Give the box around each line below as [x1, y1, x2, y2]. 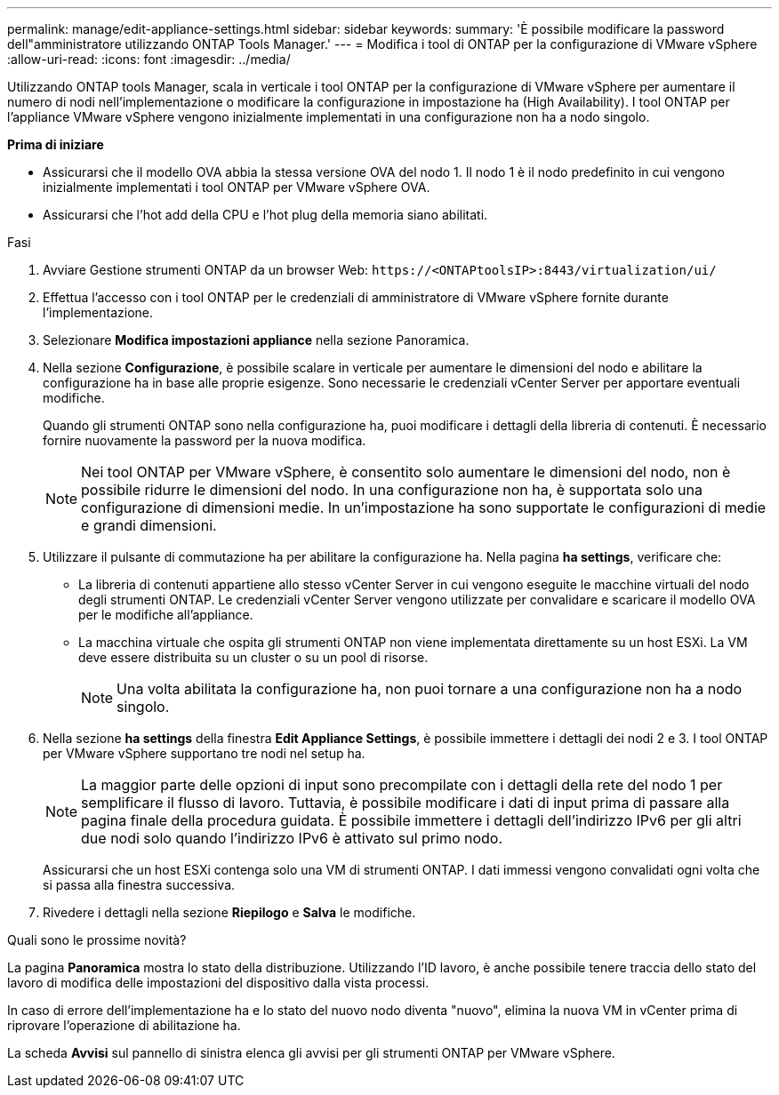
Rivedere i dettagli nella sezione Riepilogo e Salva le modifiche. [43, 905, 416, 920]
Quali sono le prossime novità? [7, 932, 187, 947]
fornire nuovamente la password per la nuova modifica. [43, 433, 366, 448]
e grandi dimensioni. [81, 516, 217, 534]
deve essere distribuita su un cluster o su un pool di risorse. [78, 650, 429, 665]
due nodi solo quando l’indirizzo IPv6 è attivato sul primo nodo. [81, 829, 503, 847]
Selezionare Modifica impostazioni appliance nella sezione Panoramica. [43, 332, 470, 348]
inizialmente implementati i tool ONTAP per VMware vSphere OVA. [43, 180, 430, 195]
